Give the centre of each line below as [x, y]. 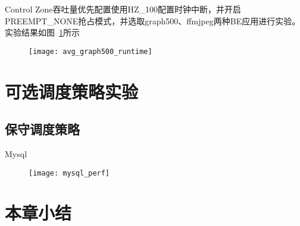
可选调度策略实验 [72, 91]
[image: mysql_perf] [69, 173]
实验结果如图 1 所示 [42, 32]
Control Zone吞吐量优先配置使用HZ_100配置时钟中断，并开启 [123, 9]
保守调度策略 [42, 129]
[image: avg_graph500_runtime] [90, 51]
